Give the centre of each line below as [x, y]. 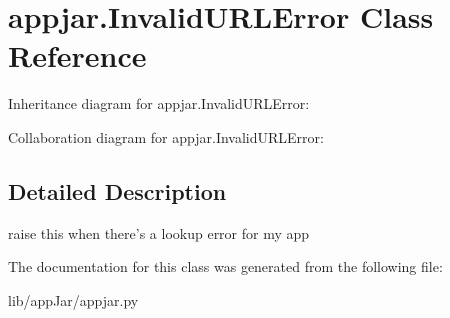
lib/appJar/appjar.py [73, 299]
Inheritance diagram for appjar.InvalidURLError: [159, 103]
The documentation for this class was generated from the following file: [225, 266]
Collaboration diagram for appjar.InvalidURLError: [166, 136]
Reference [77, 55]
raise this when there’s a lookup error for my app [159, 232]
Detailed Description [117, 190]
